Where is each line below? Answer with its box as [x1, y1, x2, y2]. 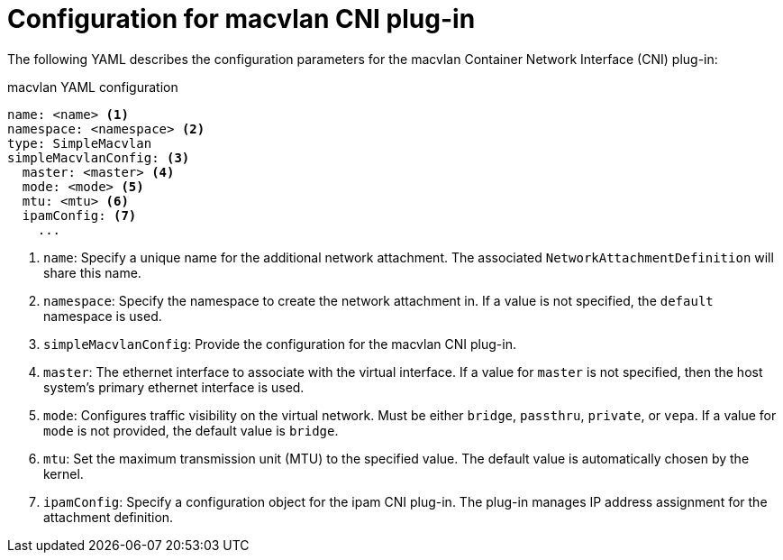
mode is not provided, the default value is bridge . [43, 422, 339, 438]
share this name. [43, 264, 141, 280]
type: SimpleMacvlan [7, 135, 152, 151]
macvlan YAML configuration [7, 78, 178, 95]
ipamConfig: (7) [22, 207, 137, 223]
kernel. [43, 465, 84, 482]
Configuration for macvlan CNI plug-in [7, 4, 476, 34]
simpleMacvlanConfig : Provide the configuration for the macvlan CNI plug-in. [43, 335, 516, 352]
